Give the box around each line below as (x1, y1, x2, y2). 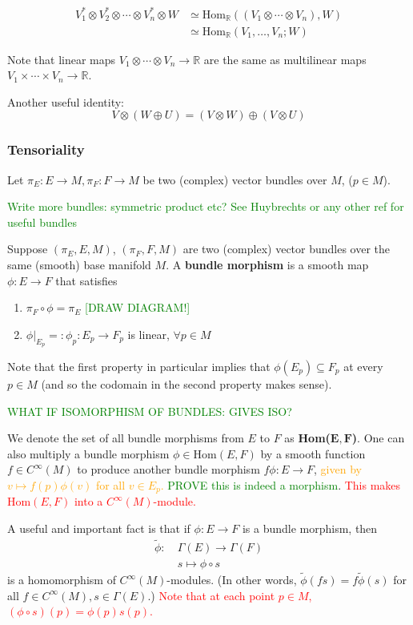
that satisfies (55, 272, 118, 288)
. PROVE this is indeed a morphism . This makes (160, 476, 401, 493)
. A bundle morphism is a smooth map (166, 256, 369, 272)
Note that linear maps (7, 50, 116, 67)
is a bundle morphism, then (242, 519, 378, 536)
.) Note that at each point (147, 587, 275, 603)
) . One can (351, 429, 405, 446)
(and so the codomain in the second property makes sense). (41, 375, 332, 392)
